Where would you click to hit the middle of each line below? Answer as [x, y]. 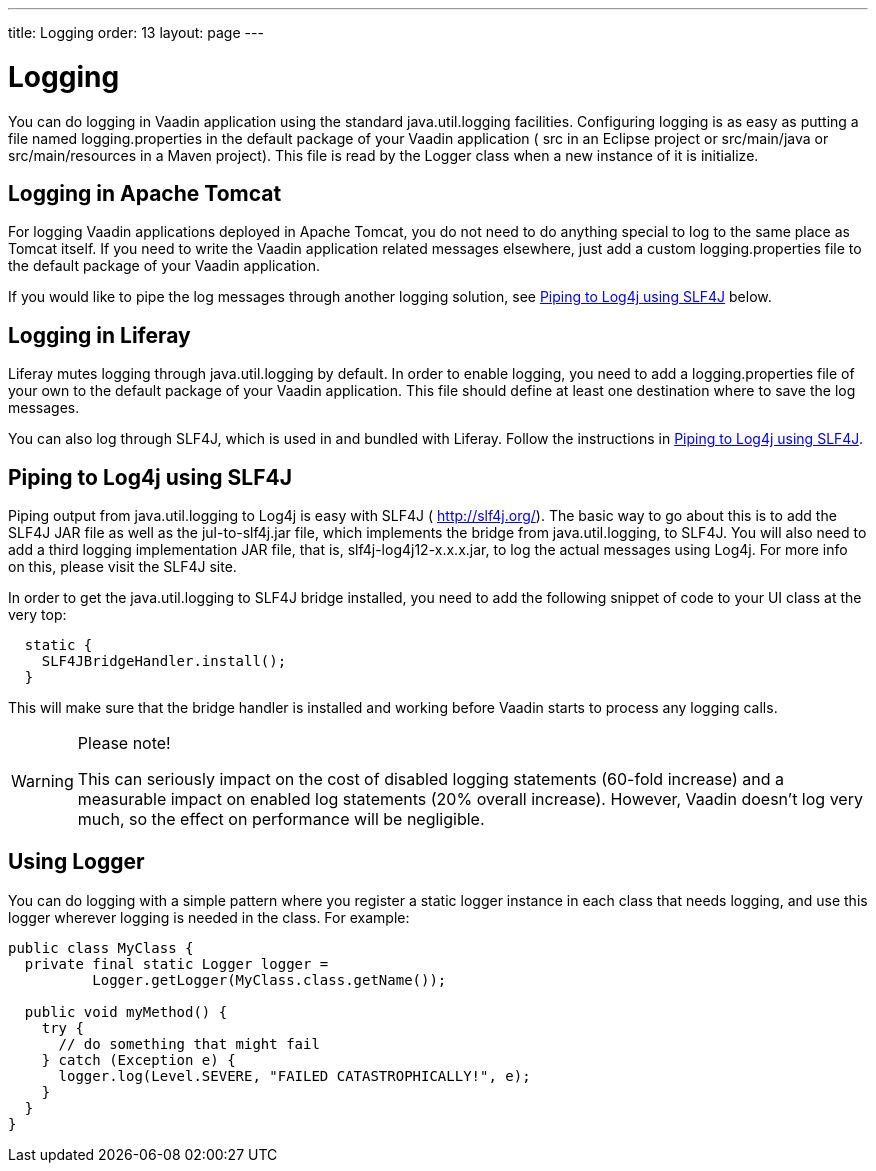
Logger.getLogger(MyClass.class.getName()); [269, 979]
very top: [37, 615]
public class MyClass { [101, 947]
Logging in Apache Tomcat [145, 193]
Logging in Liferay [99, 335]
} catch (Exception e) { [138, 1059]
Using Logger [76, 862]
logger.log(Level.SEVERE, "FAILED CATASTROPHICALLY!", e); [294, 1075]
